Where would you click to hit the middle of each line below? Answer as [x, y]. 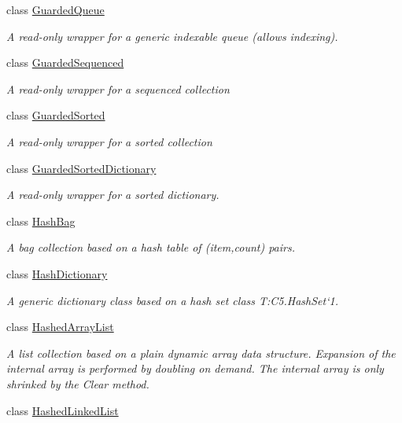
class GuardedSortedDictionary [81, 168]
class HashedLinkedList [63, 410]
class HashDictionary [57, 273]
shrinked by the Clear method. [78, 383]
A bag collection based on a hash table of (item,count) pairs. [151, 247]
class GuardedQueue [55, 9]
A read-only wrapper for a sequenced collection [118, 88]
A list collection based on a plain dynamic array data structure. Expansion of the [201, 353]
